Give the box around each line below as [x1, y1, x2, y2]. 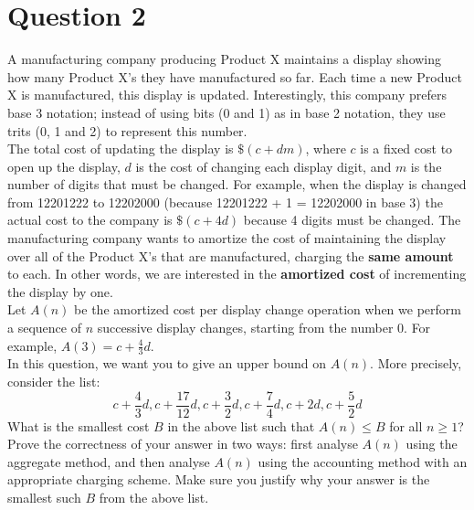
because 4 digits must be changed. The [243, 210, 461, 229]
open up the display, [7, 156, 121, 175]
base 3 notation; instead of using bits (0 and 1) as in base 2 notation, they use [7, 102, 446, 122]
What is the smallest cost [7, 416, 150, 435]
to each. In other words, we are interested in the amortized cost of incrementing [7, 264, 467, 283]
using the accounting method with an [258, 452, 468, 471]
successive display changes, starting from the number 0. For [97, 318, 431, 337]
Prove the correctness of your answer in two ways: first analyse [7, 434, 358, 453]
